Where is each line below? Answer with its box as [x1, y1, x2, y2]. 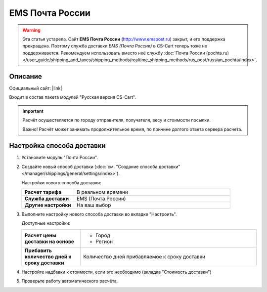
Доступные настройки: [21, 220, 71, 226]
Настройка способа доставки [9, 141, 106, 150]
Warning [22, 27, 41, 33]
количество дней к [24, 253, 72, 260]
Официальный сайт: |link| [9, 85, 62, 91]
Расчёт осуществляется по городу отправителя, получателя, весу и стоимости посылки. [22, 117, 211, 123]
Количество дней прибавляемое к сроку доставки [83, 253, 206, 260]
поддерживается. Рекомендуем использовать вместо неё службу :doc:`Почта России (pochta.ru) [22, 50, 229, 56]
